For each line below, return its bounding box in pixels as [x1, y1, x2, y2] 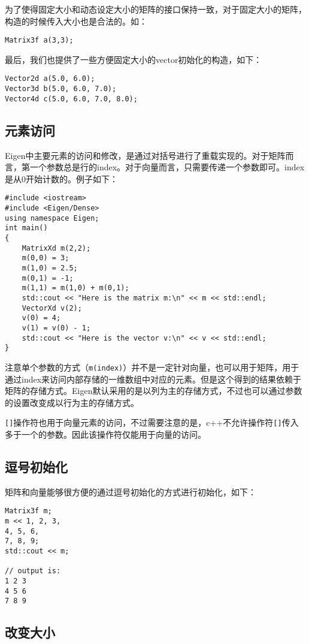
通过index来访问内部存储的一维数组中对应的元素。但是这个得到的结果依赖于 [5, 372, 302, 385]
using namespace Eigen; [5, 213, 99, 222]
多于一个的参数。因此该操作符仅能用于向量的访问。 [5, 428, 206, 440]
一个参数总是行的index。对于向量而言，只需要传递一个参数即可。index [29, 161, 305, 173]
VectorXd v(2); [22, 303, 82, 312]
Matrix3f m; [5, 507, 52, 516]
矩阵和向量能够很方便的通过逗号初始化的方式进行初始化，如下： [5, 485, 256, 498]
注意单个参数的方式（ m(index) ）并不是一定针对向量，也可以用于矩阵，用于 [5, 360, 299, 373]
